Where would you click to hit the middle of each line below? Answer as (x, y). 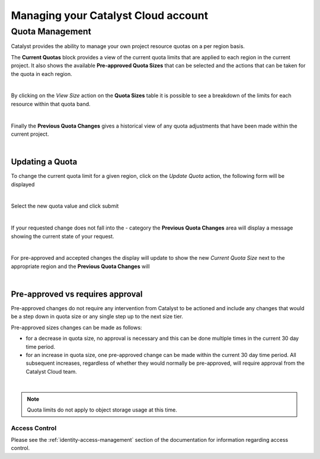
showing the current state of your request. (63, 236)
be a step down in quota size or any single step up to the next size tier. (97, 317)
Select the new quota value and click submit (65, 206)
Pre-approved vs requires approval (77, 294)
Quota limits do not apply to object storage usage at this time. (102, 410)
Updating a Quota (44, 162)
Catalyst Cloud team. (51, 371)
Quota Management (51, 31)
